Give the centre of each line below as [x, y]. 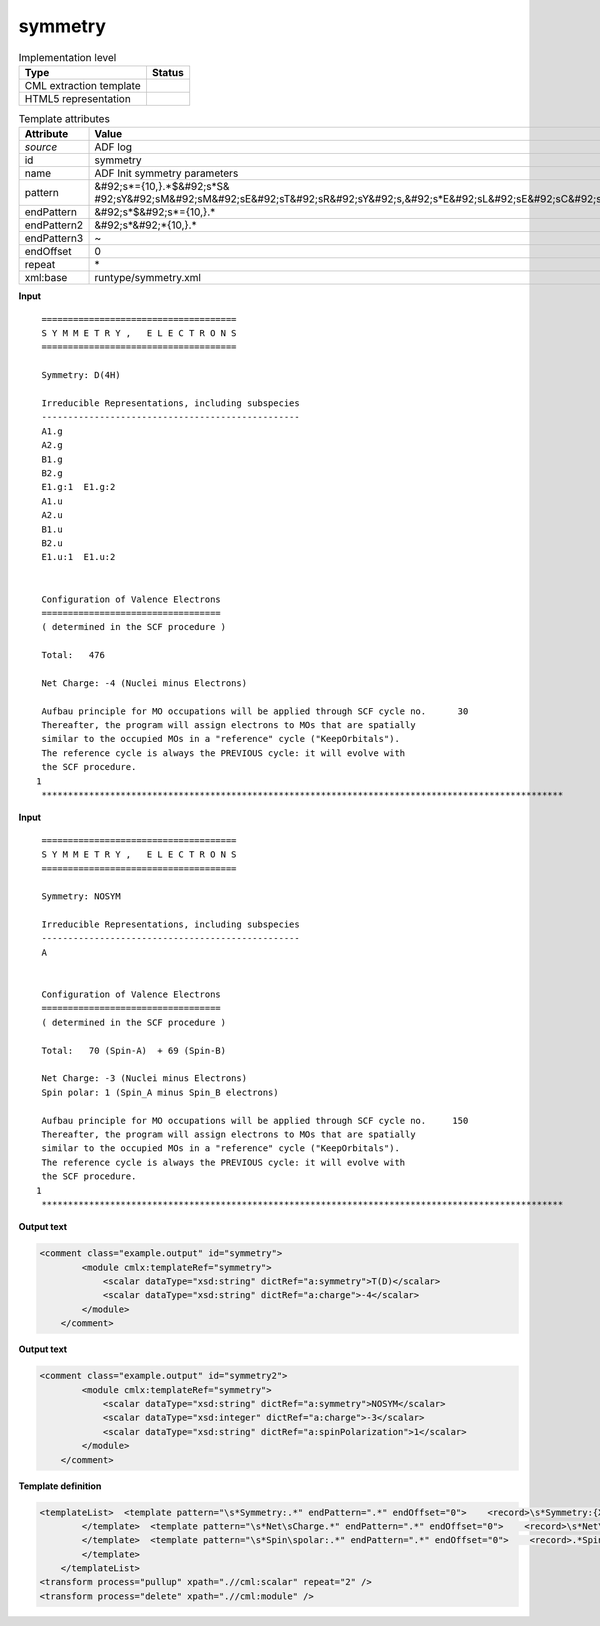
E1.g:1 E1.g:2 [78, 487]
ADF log [113, 147]
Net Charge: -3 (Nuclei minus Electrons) [144, 1078]
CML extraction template [82, 85]
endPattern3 [54, 238]
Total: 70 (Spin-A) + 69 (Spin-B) [134, 1050]
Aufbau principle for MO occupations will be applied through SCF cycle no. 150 [255, 1120]
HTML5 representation [78, 98]
